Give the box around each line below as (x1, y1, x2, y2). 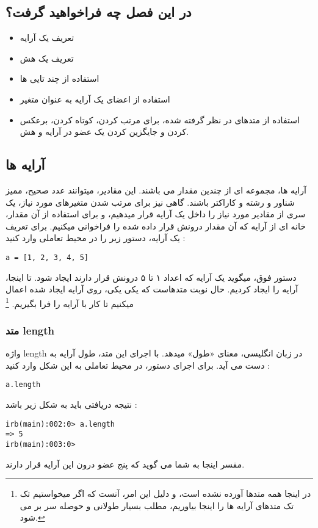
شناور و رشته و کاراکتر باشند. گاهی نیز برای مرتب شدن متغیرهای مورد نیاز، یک (5, 195, 295, 208)
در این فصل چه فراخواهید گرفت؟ (5, 2, 192, 21)
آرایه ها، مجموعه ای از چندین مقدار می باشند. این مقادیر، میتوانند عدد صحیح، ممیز (5, 183, 306, 196)
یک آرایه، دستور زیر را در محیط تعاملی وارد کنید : (5, 231, 186, 244)
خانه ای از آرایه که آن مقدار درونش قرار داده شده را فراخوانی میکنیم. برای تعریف (5, 219, 306, 232)
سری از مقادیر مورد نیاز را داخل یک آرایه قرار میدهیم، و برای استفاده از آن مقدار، (5, 208, 306, 220)
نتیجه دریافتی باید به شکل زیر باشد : (5, 398, 137, 411)
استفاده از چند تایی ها (20, 72, 99, 85)
